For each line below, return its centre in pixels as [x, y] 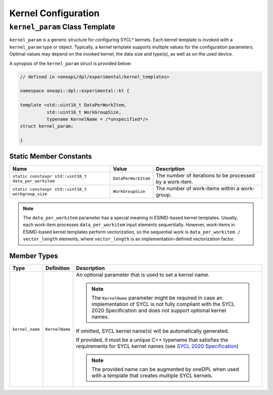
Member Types [34, 256]
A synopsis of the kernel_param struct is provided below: [71, 63]
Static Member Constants [51, 157]
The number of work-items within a [198, 188]
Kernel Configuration [54, 13]
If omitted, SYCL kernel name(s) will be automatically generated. [153, 331]
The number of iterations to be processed [206, 175]
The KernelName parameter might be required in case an [157, 298]
